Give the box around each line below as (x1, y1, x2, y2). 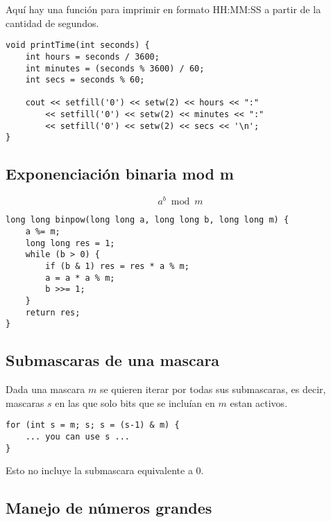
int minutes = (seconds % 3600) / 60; (25, 63, 205, 73)
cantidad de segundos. (6, 15, 99, 30)
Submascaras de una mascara (6, 349, 220, 371)
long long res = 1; (25, 238, 115, 248)
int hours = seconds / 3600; (25, 51, 160, 62)
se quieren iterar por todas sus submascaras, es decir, (99, 382, 326, 397)
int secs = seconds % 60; (25, 75, 145, 85)
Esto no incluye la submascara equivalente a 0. (6, 463, 204, 478)
